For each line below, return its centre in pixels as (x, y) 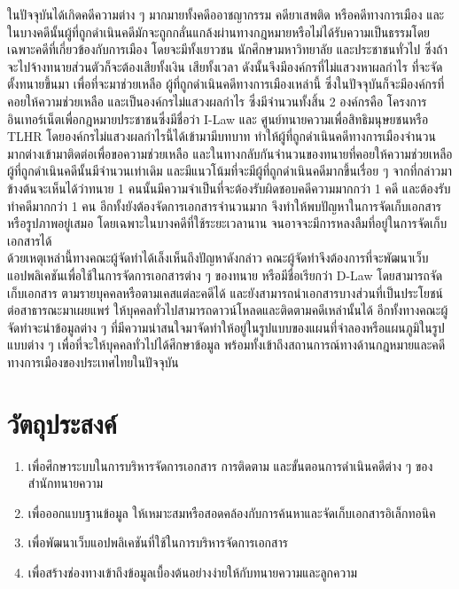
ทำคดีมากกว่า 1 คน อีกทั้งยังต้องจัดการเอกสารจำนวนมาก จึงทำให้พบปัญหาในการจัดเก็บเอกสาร (224, 205)
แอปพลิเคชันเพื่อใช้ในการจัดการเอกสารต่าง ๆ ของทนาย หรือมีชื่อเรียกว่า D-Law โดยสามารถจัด (225, 275)
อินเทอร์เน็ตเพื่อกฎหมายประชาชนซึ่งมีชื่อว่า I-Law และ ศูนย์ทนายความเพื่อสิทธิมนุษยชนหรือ (218, 118)
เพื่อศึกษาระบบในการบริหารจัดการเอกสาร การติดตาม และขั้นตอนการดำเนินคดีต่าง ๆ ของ (230, 465)
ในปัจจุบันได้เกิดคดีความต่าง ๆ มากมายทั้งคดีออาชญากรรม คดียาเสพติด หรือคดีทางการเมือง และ (226, 14)
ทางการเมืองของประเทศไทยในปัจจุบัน (93, 361)
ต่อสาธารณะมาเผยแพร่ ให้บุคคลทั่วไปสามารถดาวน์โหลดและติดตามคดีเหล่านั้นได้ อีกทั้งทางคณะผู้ (228, 310)
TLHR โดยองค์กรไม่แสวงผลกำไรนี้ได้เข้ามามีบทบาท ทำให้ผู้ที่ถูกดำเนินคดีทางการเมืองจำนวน (222, 136)
